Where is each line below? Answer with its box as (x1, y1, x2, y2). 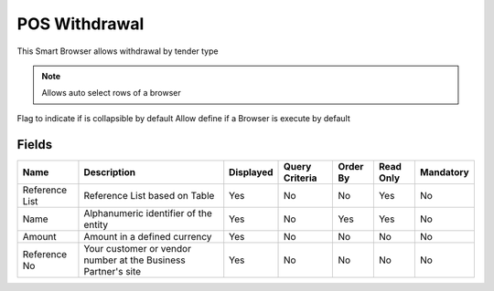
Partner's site (83, 265, 142, 277)
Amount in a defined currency (83, 230, 212, 243)
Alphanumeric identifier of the (83, 206, 212, 219)
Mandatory (419, 165, 470, 178)
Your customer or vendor (83, 242, 192, 255)
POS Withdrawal (16, 14, 145, 34)
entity (83, 218, 109, 231)
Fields (16, 137, 53, 152)
